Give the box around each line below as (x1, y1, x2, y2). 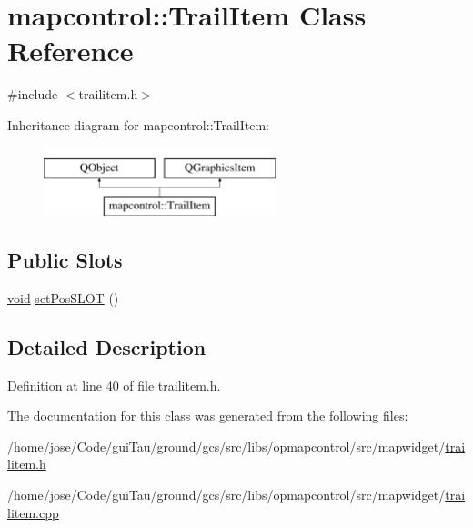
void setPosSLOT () (7, 288, 119, 307)
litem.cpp (7, 503, 59, 522)
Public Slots (7, 246, 123, 274)
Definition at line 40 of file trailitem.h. (7, 375, 221, 394)
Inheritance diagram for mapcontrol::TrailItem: (7, 115, 270, 134)
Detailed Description (7, 332, 206, 360)
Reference (7, 32, 134, 69)
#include (7, 85, 58, 104)
